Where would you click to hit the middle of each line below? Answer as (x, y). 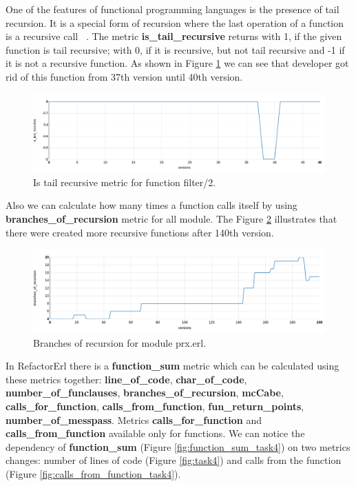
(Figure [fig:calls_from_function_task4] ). (93, 473)
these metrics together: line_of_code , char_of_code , (126, 379)
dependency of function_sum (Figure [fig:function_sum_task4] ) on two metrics (178, 446)
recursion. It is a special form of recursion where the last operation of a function (175, 22)
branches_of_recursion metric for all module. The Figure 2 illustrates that (171, 219)
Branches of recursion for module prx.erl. (120, 342)
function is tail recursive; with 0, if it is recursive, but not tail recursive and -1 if (175, 49)
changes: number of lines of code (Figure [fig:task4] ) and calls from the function (174, 460)
